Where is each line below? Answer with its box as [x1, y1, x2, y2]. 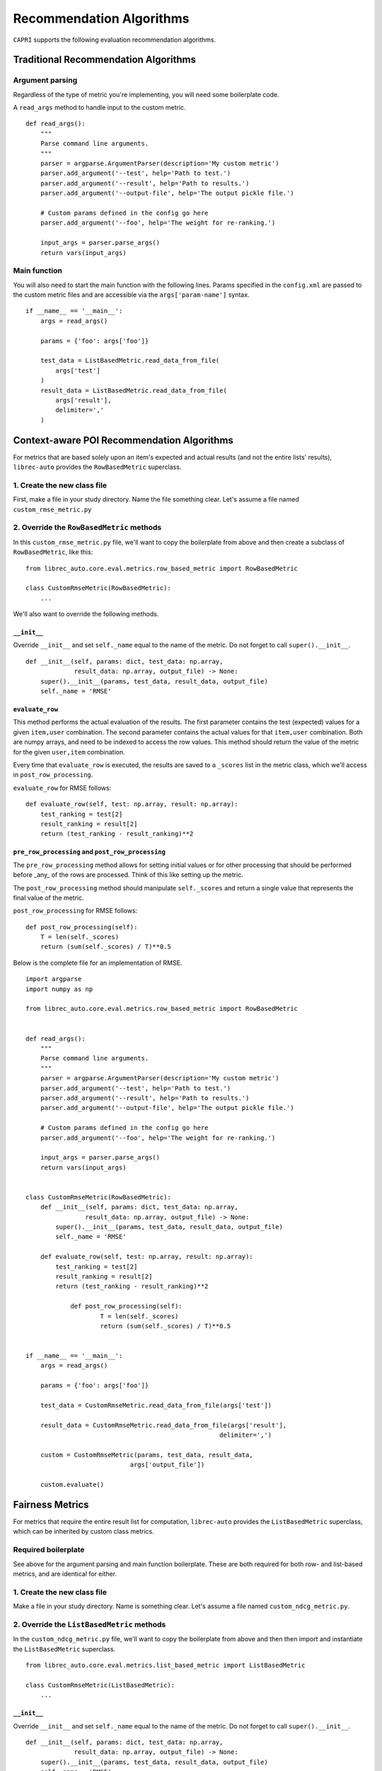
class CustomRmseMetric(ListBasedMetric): [25, 1681, 175, 1689]
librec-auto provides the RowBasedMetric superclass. [13, 463, 182, 471]
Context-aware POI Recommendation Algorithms [13, 434, 233, 446]
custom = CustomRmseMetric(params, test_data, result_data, [40, 1451, 254, 1459]
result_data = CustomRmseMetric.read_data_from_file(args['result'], [40, 1421, 287, 1429]
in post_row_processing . [13, 771, 93, 779]
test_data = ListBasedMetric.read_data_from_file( [40, 356, 220, 365]
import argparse [25, 975, 82, 983]
